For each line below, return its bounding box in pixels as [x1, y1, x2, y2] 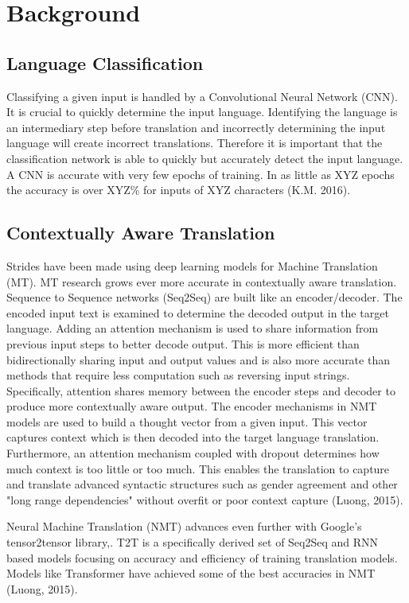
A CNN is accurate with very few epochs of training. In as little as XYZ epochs [6, 165, 395, 182]
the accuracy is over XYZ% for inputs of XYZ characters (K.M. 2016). [6, 181, 351, 198]
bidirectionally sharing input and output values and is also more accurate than [6, 351, 390, 368]
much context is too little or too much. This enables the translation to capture [6, 460, 390, 477]
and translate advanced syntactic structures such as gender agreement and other [6, 476, 398, 492]
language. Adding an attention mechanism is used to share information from [6, 320, 379, 337]
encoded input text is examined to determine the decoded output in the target [6, 304, 389, 321]
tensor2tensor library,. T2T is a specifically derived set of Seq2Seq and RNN [6, 534, 379, 550]
